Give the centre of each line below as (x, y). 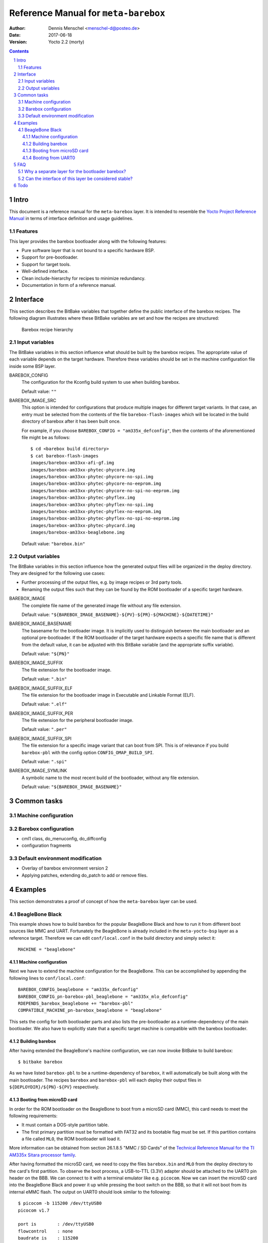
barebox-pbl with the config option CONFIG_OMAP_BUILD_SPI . (88, 752)
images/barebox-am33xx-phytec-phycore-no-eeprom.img (96, 484)
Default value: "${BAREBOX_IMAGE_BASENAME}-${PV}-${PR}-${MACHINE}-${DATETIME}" (117, 615)
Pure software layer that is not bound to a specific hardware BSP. (88, 250)
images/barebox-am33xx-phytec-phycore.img (83, 470)
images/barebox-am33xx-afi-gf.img (72, 463)
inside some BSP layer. (33, 366)
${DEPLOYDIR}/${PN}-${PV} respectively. (54, 1087)
